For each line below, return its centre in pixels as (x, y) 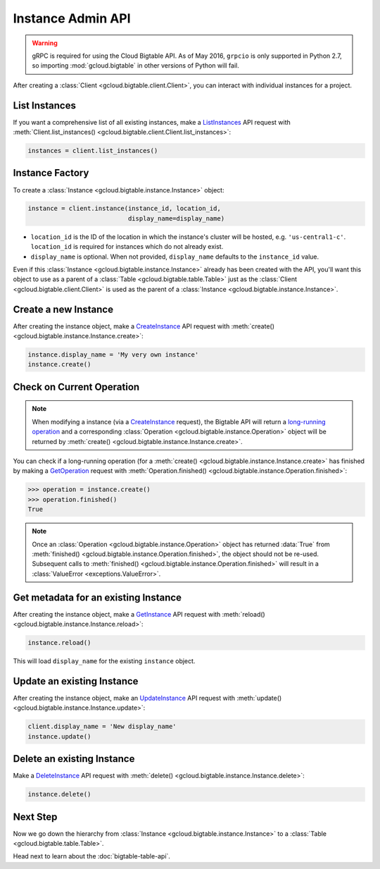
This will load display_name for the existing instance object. (104, 661)
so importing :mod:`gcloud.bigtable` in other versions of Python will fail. (135, 66)
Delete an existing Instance (74, 759)
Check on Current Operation (76, 387)
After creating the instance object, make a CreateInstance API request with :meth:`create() (144, 326)
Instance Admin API (72, 18)
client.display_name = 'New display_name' (102, 727)
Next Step (35, 816)
